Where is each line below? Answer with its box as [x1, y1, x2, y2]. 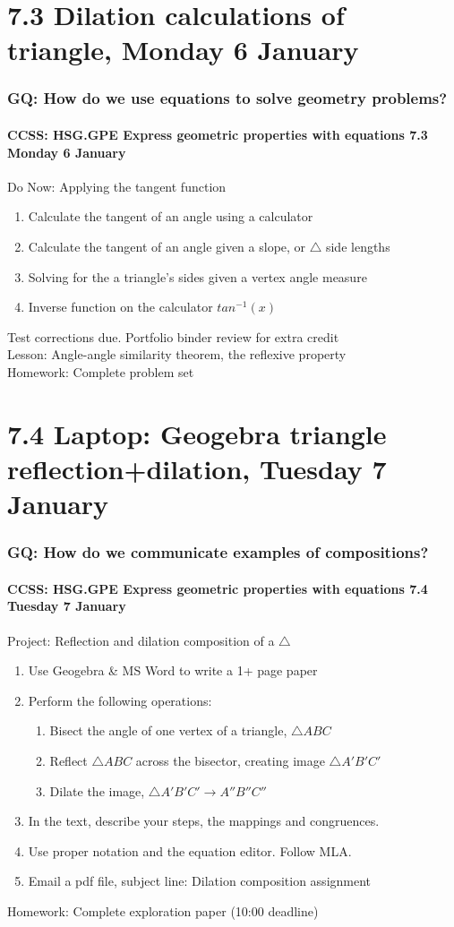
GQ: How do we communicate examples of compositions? [7, 541, 429, 563]
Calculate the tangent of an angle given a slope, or [28, 236, 306, 255]
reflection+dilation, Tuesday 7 [7, 450, 387, 486]
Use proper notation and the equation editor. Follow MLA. [28, 841, 352, 860]
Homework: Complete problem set [7, 362, 194, 381]
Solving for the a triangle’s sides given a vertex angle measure [28, 267, 367, 286]
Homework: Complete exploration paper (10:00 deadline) [7, 901, 319, 920]
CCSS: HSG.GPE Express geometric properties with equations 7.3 [7, 125, 428, 143]
